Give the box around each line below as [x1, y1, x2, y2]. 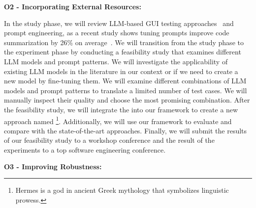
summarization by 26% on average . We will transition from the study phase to [4, 37, 244, 47]
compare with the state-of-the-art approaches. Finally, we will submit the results [4, 125, 247, 135]
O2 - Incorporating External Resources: [4, 1, 141, 11]
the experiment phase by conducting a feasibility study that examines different [4, 47, 241, 57]
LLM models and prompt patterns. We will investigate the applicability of [4, 56, 228, 66]
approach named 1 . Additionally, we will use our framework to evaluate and [4, 114, 232, 126]
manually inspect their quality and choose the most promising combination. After [4, 95, 250, 105]
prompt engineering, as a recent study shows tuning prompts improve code [4, 27, 229, 38]
